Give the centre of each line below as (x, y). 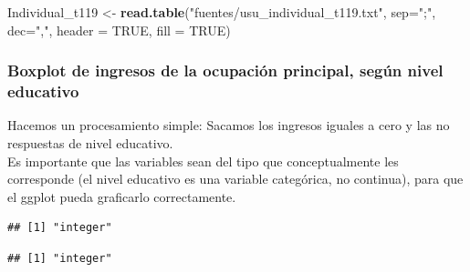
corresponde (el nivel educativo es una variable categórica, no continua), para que (235, 179)
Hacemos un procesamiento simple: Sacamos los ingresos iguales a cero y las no (229, 125)
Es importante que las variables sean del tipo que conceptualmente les (203, 161)
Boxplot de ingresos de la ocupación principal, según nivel (225, 71)
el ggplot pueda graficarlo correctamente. (122, 196)
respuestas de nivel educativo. (90, 142)
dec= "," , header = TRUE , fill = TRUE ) (119, 30)
